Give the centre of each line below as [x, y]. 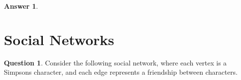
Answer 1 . [21, 6]
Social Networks [59, 39]
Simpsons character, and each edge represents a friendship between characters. [121, 72]
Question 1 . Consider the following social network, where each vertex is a [115, 62]
